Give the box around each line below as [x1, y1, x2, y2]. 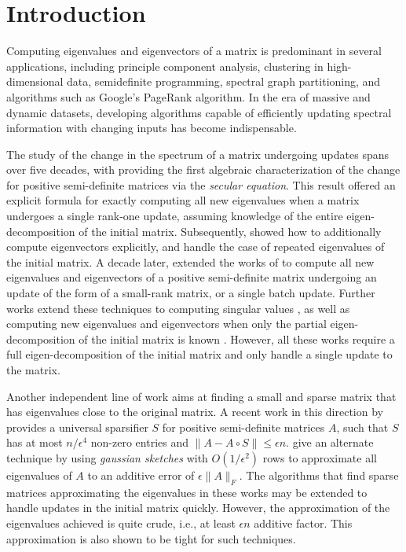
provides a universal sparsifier [6, 418, 148, 435]
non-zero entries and [90, 434, 189, 451]
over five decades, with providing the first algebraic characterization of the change [6, 161, 401, 178]
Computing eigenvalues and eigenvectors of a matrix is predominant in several [6, 42, 382, 59]
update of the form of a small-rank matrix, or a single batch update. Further [6, 285, 375, 301]
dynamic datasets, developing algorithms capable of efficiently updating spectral [6, 104, 392, 120]
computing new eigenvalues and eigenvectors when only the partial [6, 315, 327, 332]
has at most [6, 434, 63, 451]
